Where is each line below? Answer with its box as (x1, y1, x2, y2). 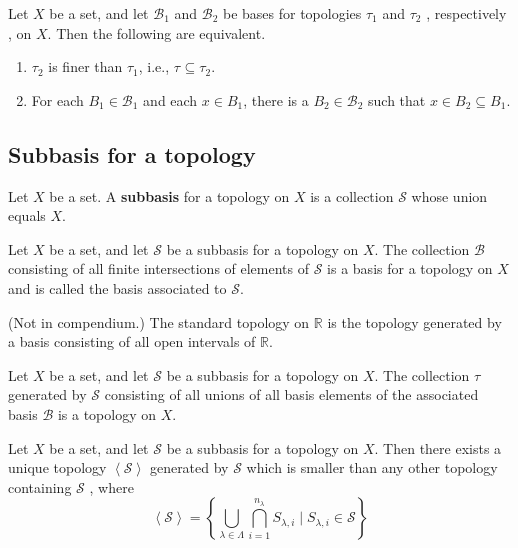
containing (8, 476, 72, 497)
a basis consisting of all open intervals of (8, 331, 256, 352)
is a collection (310, 185, 394, 206)
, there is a (243, 89, 309, 110)
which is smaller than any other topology (246, 457, 498, 478)
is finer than (48, 56, 123, 77)
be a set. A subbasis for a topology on (49, 185, 290, 206)
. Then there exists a (374, 437, 502, 458)
